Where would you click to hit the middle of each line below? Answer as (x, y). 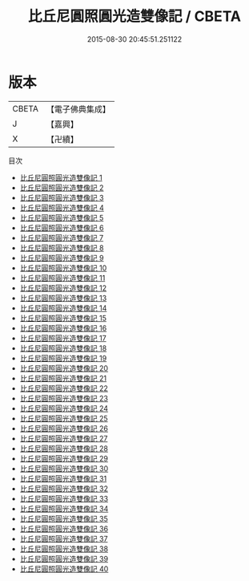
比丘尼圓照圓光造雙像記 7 (62, 238)
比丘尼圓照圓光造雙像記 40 (64, 569)
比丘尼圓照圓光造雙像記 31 (63, 478)
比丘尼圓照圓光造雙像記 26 (64, 428)
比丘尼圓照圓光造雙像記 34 (64, 508)
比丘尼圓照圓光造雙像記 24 (64, 408)
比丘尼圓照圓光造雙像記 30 (64, 468)
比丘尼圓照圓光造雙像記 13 (63, 298)
